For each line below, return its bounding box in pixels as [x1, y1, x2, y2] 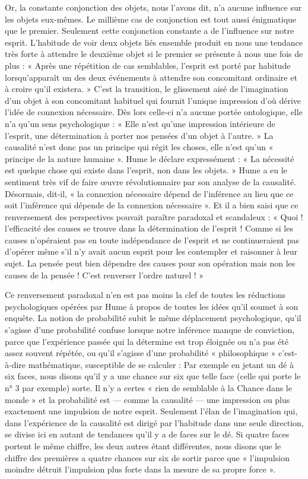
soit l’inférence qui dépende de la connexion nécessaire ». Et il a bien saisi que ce [5, 199, 299, 211]
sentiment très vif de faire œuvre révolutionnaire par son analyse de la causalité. [5, 175, 297, 188]
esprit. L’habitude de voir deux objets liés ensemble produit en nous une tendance [5, 36, 303, 48]
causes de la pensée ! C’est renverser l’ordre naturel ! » [5, 268, 204, 281]
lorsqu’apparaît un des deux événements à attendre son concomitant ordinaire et [5, 71, 297, 83]
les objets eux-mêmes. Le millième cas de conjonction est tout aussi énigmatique [5, 12, 297, 25]
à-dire [5, 358, 26, 370]
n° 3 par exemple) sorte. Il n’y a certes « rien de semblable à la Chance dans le [5, 382, 292, 394]
